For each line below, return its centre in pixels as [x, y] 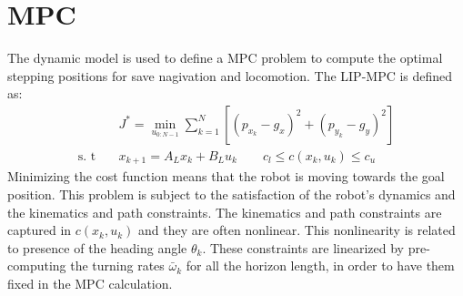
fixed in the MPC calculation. [90, 283]
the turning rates [117, 265]
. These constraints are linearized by [303, 247]
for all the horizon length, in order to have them [320, 265]
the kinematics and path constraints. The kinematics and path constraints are [225, 212]
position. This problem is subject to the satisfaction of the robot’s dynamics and [231, 194]
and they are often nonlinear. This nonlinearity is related [297, 230]
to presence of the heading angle [97, 247]
